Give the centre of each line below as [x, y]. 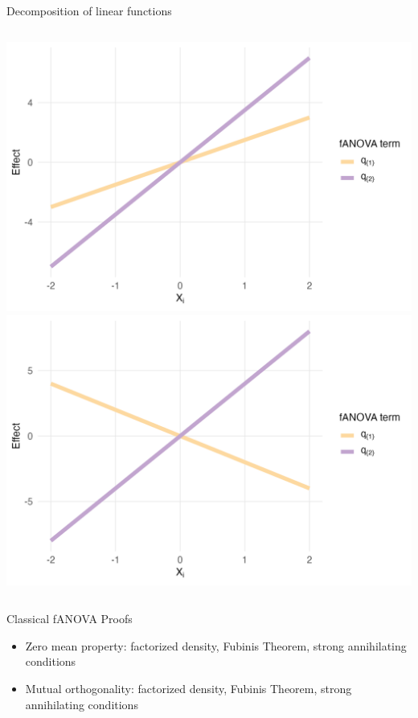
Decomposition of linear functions [89, 10]
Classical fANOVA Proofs [70, 619]
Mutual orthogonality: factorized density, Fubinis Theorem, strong [189, 688]
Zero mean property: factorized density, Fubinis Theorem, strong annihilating [216, 645]
